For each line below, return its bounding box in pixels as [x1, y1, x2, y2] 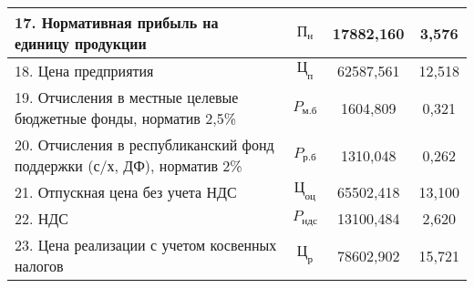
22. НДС [15, 208, 68, 229]
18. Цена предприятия [15, 60, 154, 81]
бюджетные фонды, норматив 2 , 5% [15, 108, 236, 129]
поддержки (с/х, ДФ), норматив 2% [15, 155, 242, 176]
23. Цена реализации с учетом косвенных [15, 234, 277, 255]
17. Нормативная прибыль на [15, 12, 219, 33]
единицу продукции [15, 33, 147, 54]
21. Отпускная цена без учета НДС [15, 181, 237, 202]
